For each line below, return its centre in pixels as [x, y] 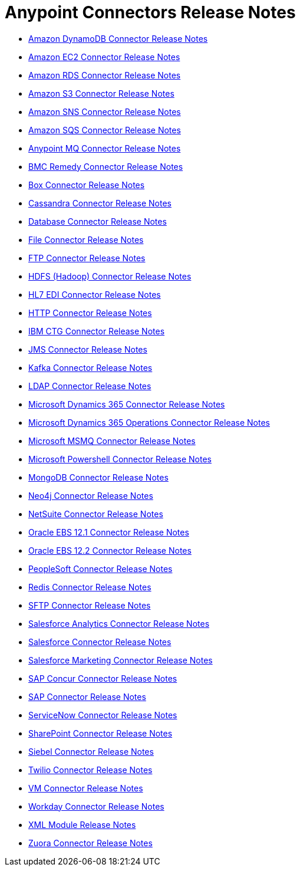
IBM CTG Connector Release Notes [97, 331]
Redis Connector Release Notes [90, 587]
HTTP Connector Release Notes [90, 313]
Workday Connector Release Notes [96, 806]
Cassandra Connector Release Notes [100, 203]
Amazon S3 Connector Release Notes [101, 93]
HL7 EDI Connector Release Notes [95, 294]
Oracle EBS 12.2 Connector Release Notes [110, 550]
